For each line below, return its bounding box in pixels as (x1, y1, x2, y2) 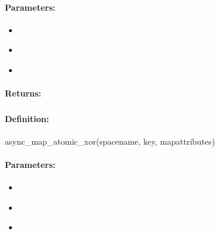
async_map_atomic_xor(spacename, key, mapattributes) (5, 135, 215, 147)
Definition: (5, 112, 50, 124)
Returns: (5, 87, 42, 99)
